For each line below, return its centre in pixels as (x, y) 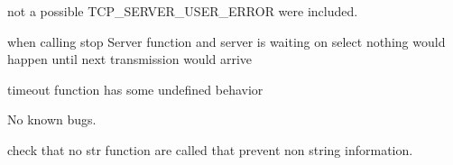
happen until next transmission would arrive (130, 59)
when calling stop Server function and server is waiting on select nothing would (226, 41)
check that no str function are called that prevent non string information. (210, 149)
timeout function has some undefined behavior (135, 89)
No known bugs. (52, 119)
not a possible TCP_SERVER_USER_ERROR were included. (183, 11)
